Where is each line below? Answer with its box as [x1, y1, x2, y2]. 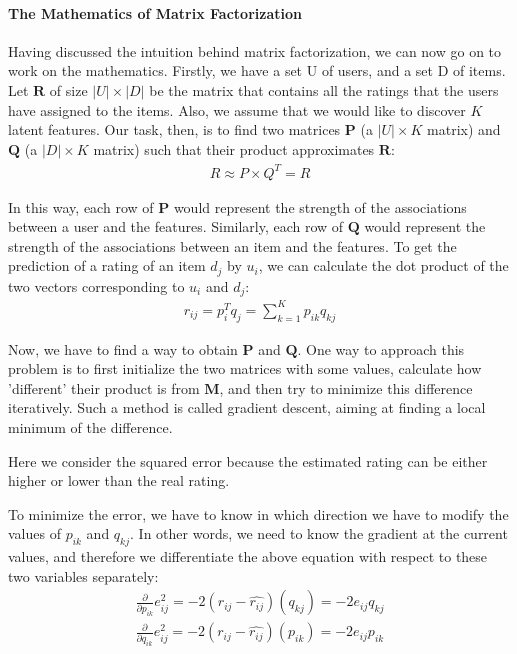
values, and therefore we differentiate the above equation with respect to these [8, 546, 488, 567]
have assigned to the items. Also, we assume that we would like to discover [8, 99, 466, 120]
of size [49, 79, 88, 100]
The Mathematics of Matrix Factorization [8, 2, 302, 23]
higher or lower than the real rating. [8, 470, 230, 491]
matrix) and [427, 119, 501, 140]
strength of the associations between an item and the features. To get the [8, 235, 457, 256]
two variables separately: [8, 565, 159, 586]
